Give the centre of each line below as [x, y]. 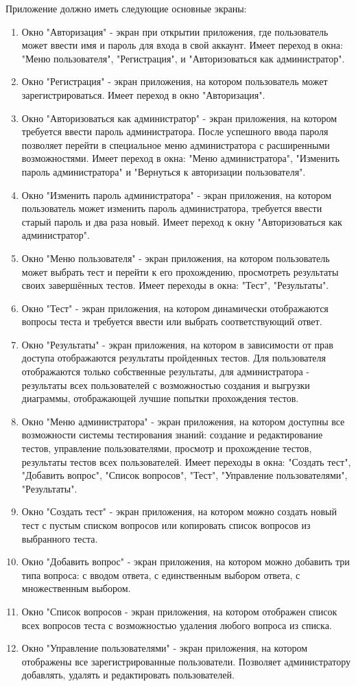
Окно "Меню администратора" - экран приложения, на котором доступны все [183, 421]
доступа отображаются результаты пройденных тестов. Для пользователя [174, 358]
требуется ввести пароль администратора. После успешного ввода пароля [175, 131]
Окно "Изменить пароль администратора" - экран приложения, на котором [176, 194]
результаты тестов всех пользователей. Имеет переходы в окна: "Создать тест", [186, 461]
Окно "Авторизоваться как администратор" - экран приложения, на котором [179, 118]
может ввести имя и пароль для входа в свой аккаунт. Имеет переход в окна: [182, 45]
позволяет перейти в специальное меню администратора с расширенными [176, 144]
